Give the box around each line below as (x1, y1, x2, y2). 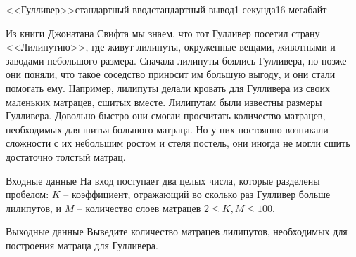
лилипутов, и (6, 200, 62, 215)
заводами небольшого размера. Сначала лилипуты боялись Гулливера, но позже (6, 53, 347, 67)
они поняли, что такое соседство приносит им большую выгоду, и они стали (6, 67, 336, 81)
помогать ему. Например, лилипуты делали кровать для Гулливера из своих (6, 80, 331, 95)
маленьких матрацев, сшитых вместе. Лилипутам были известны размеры (6, 94, 322, 109)
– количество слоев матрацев (77, 200, 201, 215)
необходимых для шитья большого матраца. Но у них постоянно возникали (6, 121, 329, 136)
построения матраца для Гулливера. (6, 237, 158, 252)
